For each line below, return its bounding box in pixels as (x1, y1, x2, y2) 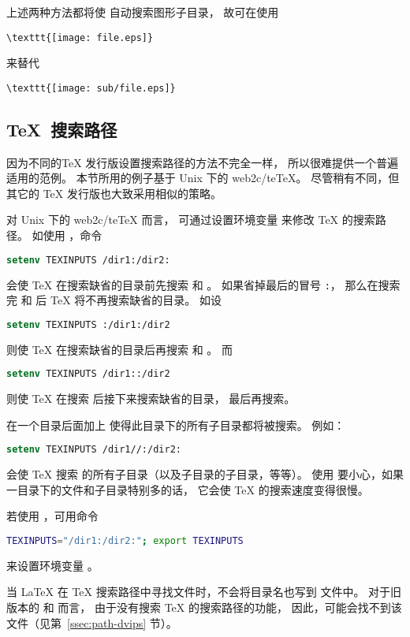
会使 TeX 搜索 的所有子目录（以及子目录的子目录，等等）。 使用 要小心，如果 (6, 466, 404, 482)
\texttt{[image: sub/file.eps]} (6, 82, 176, 94)
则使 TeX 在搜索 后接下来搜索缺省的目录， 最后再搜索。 (6, 390, 296, 407)
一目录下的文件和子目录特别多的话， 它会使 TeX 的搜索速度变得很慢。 (6, 481, 369, 497)
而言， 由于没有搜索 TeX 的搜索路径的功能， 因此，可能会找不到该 (58, 599, 402, 616)
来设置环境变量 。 (6, 557, 99, 573)
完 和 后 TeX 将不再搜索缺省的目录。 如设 (6, 292, 222, 308)
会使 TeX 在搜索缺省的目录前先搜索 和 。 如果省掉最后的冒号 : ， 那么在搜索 (6, 276, 401, 292)
